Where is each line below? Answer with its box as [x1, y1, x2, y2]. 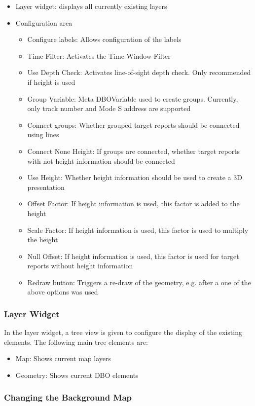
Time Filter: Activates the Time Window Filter [27, 50, 171, 61]
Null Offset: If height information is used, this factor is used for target [27, 251, 239, 261]
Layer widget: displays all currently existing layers [15, 1, 167, 11]
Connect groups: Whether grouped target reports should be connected [27, 119, 240, 130]
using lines [27, 129, 59, 140]
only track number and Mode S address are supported [27, 103, 191, 113]
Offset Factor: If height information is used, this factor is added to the [27, 198, 240, 209]
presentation [27, 182, 65, 192]
